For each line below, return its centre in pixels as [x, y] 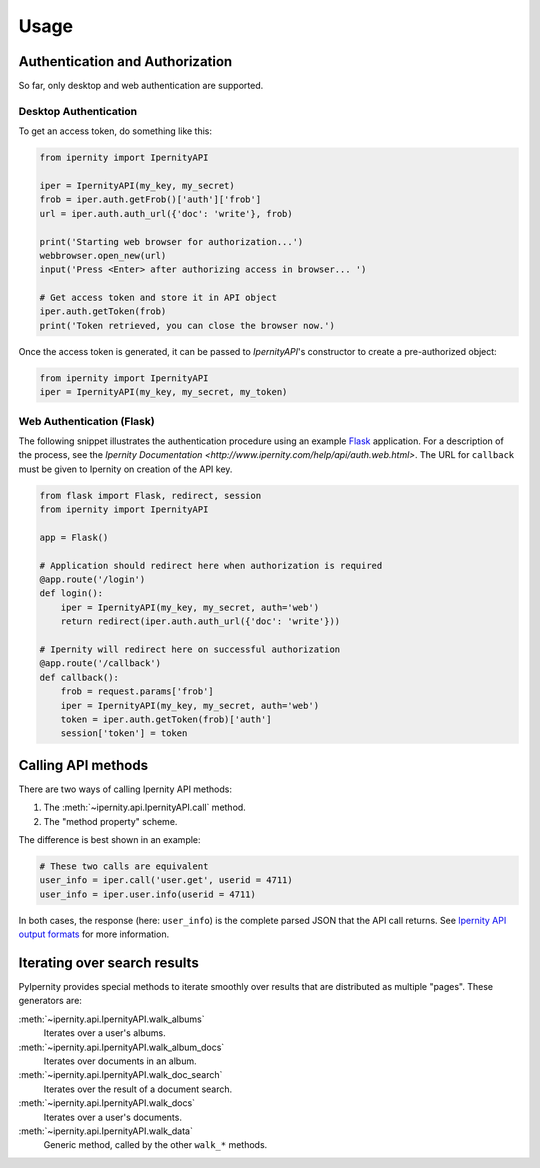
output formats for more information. [94, 934]
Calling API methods [83, 765]
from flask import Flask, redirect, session [150, 495]
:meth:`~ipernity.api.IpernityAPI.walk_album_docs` [121, 1047]
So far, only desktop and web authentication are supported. [141, 86]
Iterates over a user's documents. [112, 1117]
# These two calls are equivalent [124, 866]
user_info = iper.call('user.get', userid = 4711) [166, 880]
